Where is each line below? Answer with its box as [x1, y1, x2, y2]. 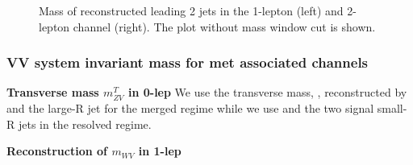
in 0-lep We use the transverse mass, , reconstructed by [127, 84, 407, 101]
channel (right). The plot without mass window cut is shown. [73, 18, 376, 35]
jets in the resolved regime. [18, 115, 152, 132]
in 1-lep [138, 142, 181, 159]
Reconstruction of [6, 142, 108, 159]
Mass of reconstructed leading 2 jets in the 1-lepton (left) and [39, 2, 344, 19]
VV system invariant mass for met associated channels [6, 52, 369, 72]
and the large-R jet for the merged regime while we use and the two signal [6, 100, 374, 116]
